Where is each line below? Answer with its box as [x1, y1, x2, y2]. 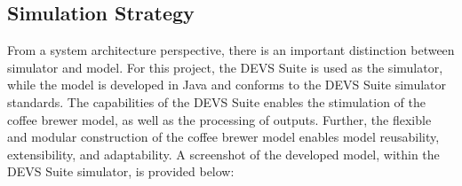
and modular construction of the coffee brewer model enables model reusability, [7, 128, 440, 146]
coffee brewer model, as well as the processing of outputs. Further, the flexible [7, 110, 432, 128]
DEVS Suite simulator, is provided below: [7, 162, 235, 181]
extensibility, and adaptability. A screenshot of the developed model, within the [7, 144, 440, 163]
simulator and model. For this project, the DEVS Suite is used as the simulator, [7, 58, 443, 76]
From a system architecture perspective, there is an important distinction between [7, 41, 455, 59]
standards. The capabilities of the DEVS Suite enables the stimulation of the [7, 92, 426, 111]
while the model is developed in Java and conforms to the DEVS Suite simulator [7, 75, 447, 94]
